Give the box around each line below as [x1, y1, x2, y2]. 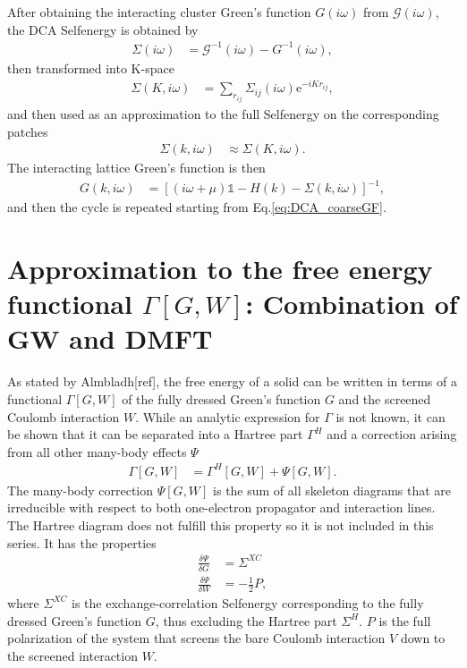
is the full [378, 611, 431, 630]
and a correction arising [327, 425, 457, 444]
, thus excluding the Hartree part [155, 611, 337, 630]
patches [7, 122, 48, 140]
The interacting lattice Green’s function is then [7, 158, 266, 177]
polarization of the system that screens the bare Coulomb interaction [7, 629, 386, 647]
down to [400, 629, 446, 647]
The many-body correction [7, 480, 154, 499]
